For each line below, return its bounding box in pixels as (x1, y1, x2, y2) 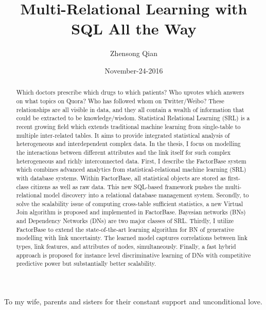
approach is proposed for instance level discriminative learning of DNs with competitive (16, 250, 251, 259)
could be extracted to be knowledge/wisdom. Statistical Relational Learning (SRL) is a (16, 114, 250, 122)
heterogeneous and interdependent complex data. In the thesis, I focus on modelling (16, 139, 241, 148)
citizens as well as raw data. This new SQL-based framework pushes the (30, 182, 223, 191)
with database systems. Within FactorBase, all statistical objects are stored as (16, 173, 226, 182)
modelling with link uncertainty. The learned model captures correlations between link (16, 233, 247, 242)
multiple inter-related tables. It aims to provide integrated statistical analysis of (16, 131, 230, 139)
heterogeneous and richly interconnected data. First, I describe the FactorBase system (16, 156, 246, 165)
